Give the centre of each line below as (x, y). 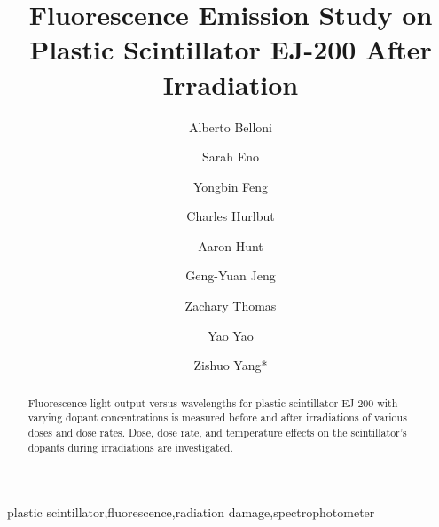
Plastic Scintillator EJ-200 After (231, 49)
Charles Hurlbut (231, 216)
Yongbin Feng (231, 186)
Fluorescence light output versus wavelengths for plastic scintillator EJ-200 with (213, 402)
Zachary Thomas (231, 306)
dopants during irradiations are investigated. (130, 447)
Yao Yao (231, 335)
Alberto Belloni (231, 126)
